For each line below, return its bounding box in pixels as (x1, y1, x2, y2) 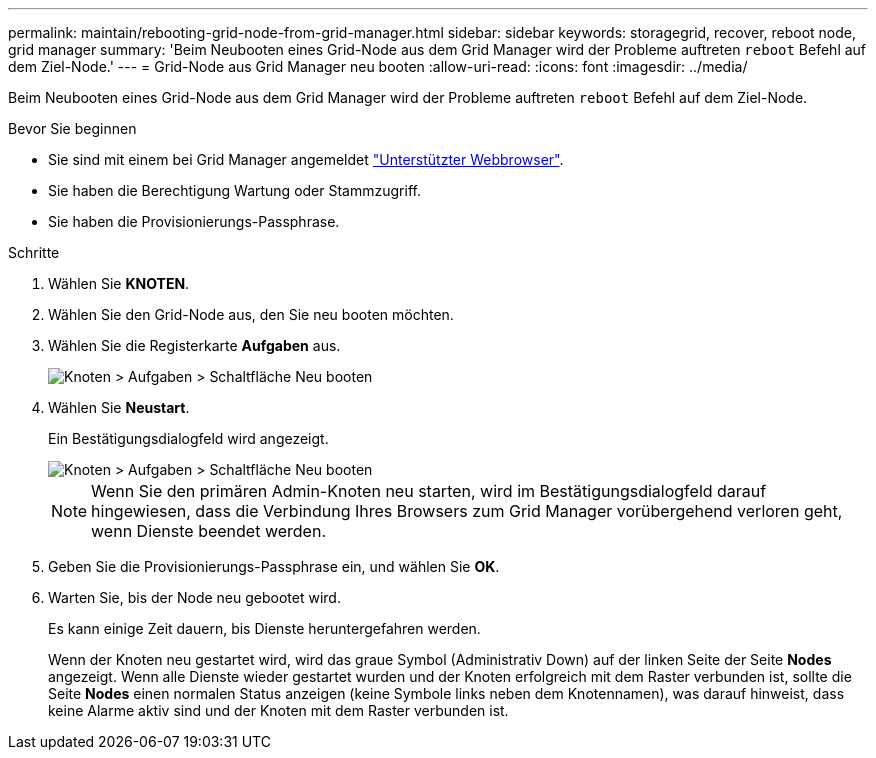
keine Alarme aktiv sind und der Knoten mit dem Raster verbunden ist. (48, 702, 509, 719)
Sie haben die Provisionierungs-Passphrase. (48, 213, 340, 230)
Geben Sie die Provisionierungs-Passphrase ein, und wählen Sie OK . (48, 558, 500, 575)
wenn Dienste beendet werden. (91, 521, 326, 541)
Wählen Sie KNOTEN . (48, 275, 190, 292)
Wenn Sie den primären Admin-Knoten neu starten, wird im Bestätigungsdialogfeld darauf (91, 481, 767, 501)
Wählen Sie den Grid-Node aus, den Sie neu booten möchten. (48, 306, 454, 323)
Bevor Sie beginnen (8, 120, 137, 137)
